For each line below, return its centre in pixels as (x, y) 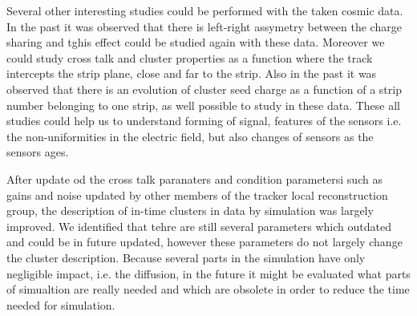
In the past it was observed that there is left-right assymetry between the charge (204, 26)
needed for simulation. (61, 304)
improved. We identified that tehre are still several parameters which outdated (199, 226)
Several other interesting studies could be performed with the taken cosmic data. (205, 10)
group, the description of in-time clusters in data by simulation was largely (190, 211)
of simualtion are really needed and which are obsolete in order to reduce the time (208, 289)
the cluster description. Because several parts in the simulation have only (186, 257)
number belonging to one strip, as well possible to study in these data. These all (203, 105)
